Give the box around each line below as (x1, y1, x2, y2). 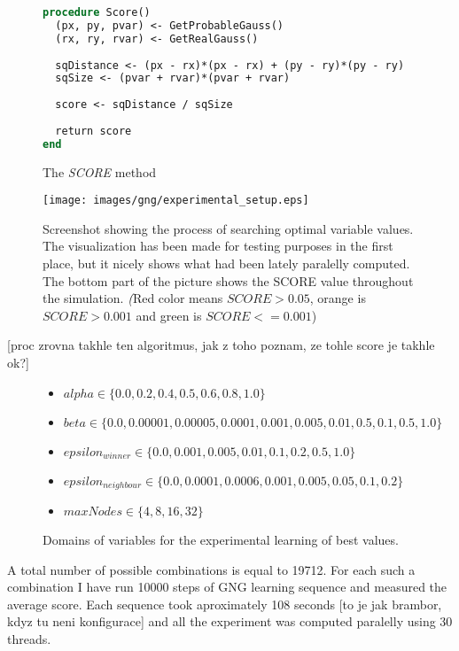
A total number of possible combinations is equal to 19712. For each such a (7, 560, 416, 578)
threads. (7, 630, 51, 648)
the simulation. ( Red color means (43, 289, 223, 307)
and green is (136, 306, 202, 324)
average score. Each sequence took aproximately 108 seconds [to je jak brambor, (7, 594, 442, 613)
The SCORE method (43, 162, 157, 181)
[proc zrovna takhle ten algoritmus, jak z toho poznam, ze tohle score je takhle (7, 336, 435, 354)
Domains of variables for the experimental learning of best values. (43, 531, 399, 549)
